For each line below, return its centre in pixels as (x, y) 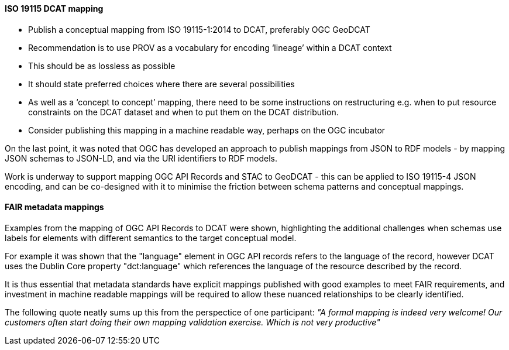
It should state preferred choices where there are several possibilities (161, 84)
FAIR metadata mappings (54, 207)
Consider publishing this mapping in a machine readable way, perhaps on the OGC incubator (207, 130)
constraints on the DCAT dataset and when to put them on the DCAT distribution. (183, 112)
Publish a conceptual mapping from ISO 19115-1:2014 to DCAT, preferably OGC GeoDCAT (199, 29)
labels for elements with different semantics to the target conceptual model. (151, 238)
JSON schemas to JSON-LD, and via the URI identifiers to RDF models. (141, 158)
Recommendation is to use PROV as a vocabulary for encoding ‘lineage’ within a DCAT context (210, 47)
